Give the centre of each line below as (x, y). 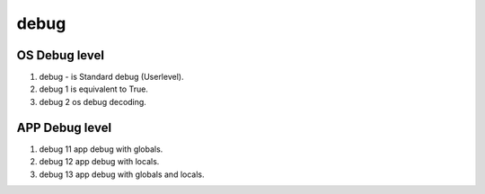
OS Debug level (61, 55)
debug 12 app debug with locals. (99, 162)
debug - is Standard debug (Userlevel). (111, 77)
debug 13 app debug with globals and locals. (122, 174)
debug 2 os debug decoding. (93, 101)
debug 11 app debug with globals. (101, 149)
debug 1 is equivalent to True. (93, 89)
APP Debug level (64, 127)
